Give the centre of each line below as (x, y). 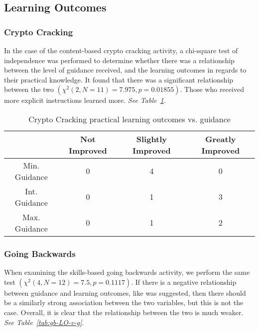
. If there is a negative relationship (184, 282)
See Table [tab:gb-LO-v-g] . (44, 322)
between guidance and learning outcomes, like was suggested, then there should (125, 292)
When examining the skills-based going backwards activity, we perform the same (127, 272)
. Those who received (212, 89)
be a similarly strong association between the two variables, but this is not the (124, 302)
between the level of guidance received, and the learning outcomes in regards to (125, 70)
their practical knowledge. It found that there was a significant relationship (119, 79)
